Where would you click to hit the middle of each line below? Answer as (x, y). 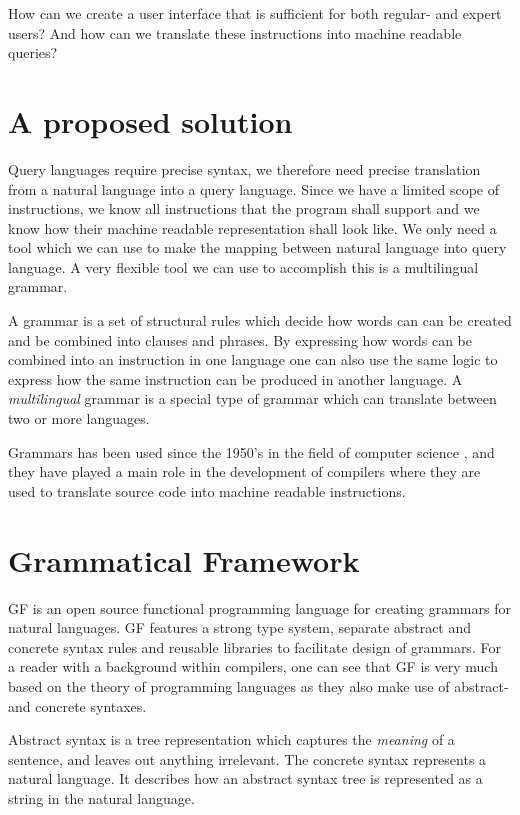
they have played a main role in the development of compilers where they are (244, 471)
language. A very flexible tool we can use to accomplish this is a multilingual (243, 266)
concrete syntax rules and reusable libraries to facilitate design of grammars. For (254, 646)
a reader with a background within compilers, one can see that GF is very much (253, 666)
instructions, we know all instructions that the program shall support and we (244, 208)
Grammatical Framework (184, 559)
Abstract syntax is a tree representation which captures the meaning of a (231, 739)
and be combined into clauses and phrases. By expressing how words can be (240, 339)
